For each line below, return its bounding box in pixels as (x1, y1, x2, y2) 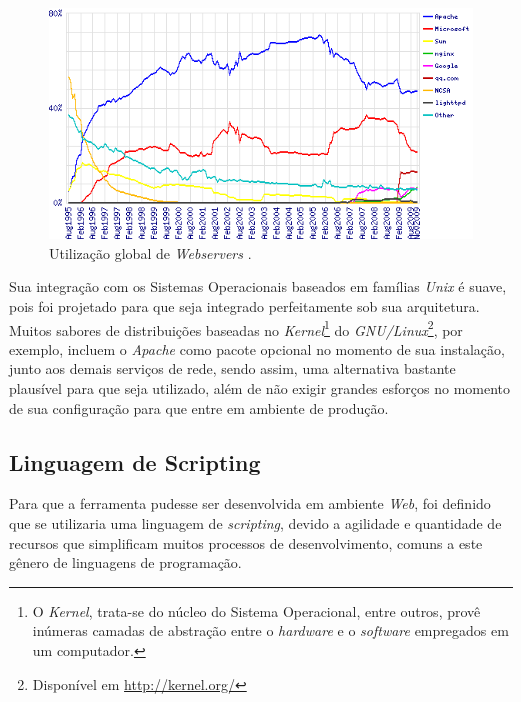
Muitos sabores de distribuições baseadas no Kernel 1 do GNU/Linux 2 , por (9, 316, 463, 340)
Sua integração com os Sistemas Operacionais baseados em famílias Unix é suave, (9, 276, 507, 297)
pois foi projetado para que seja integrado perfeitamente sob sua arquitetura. (9, 296, 480, 317)
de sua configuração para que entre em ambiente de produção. (9, 397, 389, 418)
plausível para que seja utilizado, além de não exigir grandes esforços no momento (9, 378, 511, 399)
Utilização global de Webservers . (49, 242, 252, 263)
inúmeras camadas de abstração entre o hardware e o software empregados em (32, 620, 509, 641)
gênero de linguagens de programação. (9, 552, 242, 573)
